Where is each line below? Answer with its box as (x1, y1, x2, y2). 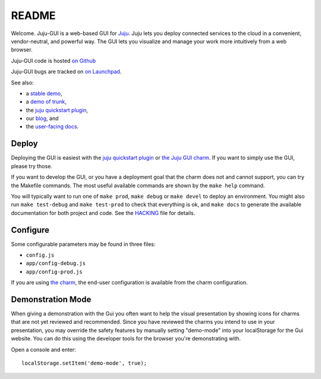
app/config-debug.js (26, 260, 86, 267)
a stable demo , (26, 90, 62, 97)
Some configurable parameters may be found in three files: (11, 241, 156, 248)
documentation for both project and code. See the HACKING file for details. (11, 209, 196, 216)
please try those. (11, 162, 53, 169)
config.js (26, 252, 55, 258)
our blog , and (26, 115, 59, 122)
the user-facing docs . (26, 123, 79, 130)
